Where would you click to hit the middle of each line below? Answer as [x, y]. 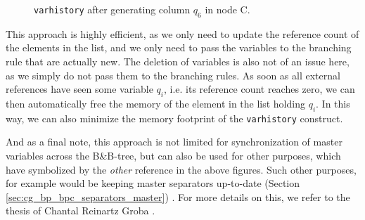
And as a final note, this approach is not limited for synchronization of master [174, 142]
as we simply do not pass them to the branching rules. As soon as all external [173, 75]
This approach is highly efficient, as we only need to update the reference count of [182, 33]
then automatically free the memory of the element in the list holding [155, 103]
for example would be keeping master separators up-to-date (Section [153, 183]
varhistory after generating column [112, 9]
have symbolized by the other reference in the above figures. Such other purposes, [181, 169]
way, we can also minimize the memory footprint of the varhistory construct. [174, 118]
